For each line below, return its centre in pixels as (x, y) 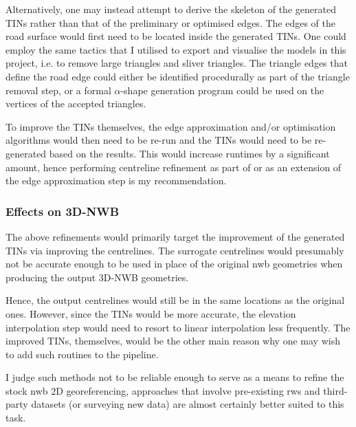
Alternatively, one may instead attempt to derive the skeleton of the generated (171, 9)
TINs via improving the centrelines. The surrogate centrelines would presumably (175, 250)
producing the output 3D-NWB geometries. (97, 277)
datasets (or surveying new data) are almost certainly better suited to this (188, 404)
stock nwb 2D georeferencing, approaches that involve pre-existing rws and (163, 390)
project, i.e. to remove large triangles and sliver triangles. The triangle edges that (177, 63)
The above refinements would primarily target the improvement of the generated (175, 236)
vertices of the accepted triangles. (76, 103)
